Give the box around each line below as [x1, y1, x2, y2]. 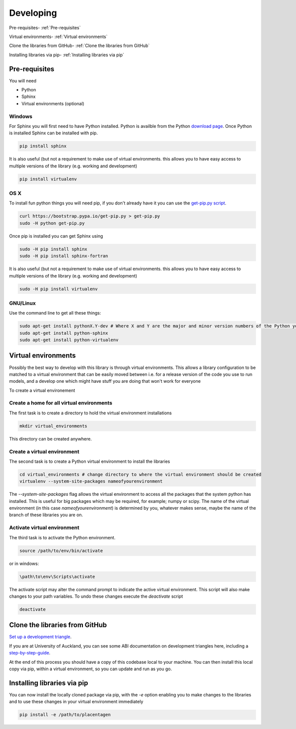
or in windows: [9, 561, 39, 567]
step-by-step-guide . [9, 650, 51, 656]
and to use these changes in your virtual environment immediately [9, 699, 144, 705]
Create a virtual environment [9, 448, 80, 455]
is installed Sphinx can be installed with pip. [9, 130, 98, 136]
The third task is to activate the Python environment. [9, 534, 116, 540]
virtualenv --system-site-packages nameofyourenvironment [19, 479, 163, 484]
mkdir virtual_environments [19, 423, 87, 429]
